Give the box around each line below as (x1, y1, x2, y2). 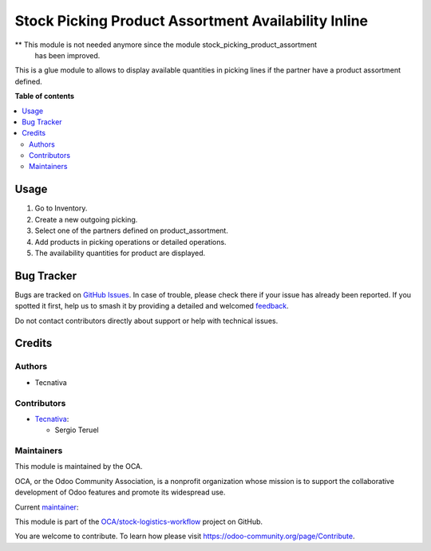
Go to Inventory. (34, 203, 88, 213)
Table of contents (14, 92, 75, 101)
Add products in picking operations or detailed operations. (34, 237, 227, 246)
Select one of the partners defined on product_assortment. (34, 226, 229, 235)
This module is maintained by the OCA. (14, 462, 143, 471)
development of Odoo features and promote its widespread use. (14, 487, 226, 498)
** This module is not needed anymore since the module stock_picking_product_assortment (14, 40, 318, 49)
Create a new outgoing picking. (34, 214, 138, 224)
